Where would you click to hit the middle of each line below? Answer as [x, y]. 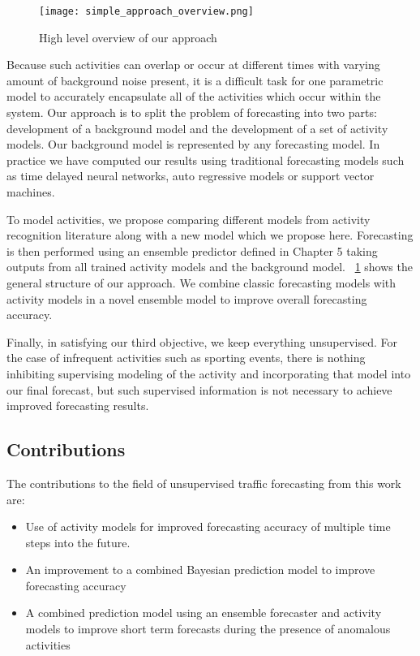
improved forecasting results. [78, 406]
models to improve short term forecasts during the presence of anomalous [208, 629]
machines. [31, 192]
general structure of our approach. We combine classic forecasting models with [201, 282]
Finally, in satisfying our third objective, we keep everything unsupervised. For [202, 341]
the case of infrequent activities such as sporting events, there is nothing [186, 358]
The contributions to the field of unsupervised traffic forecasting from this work [204, 483]
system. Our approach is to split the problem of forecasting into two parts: [192, 112]
